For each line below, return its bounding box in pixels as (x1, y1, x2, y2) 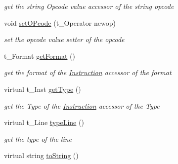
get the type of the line (4, 133, 72, 144)
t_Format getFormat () (4, 50, 75, 61)
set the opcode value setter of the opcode (4, 34, 125, 44)
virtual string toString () (4, 150, 79, 161)
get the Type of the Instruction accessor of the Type (4, 100, 160, 111)
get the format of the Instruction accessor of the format (4, 67, 172, 78)
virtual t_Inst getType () (4, 83, 81, 94)
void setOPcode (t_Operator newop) (4, 17, 116, 28)
